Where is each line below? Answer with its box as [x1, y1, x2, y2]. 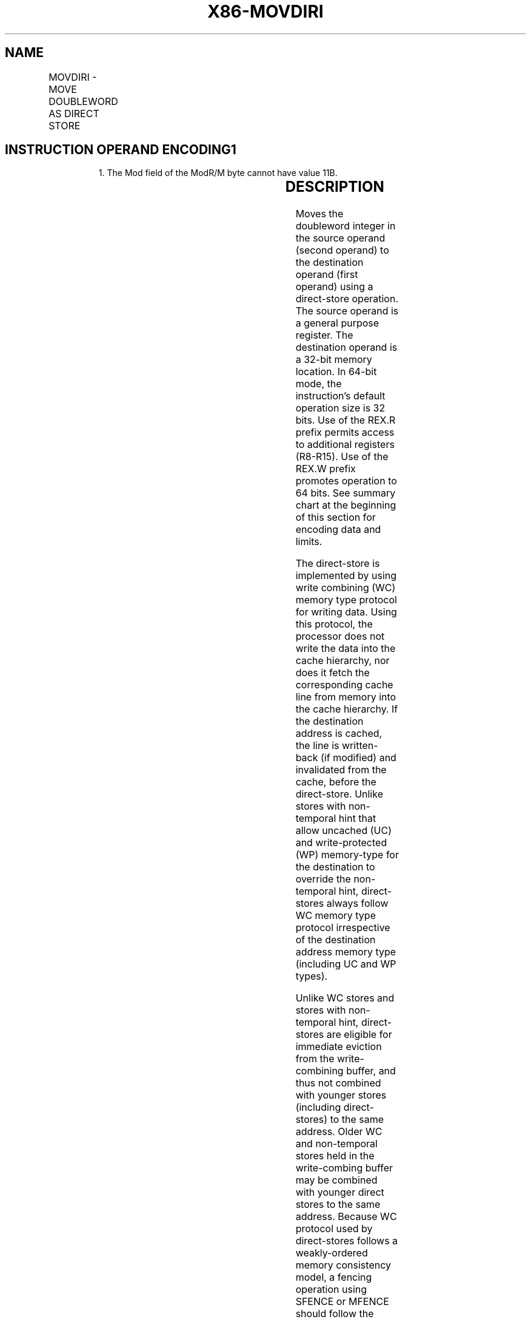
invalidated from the [295, 764, 387, 776]
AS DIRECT [48, 107, 99, 120]
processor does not [295, 630, 385, 643]
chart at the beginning [295, 499, 396, 512]
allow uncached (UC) [295, 824, 392, 837]
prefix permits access [295, 426, 395, 439]
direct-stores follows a [295, 1235, 398, 1247]
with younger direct [295, 1186, 384, 1199]
